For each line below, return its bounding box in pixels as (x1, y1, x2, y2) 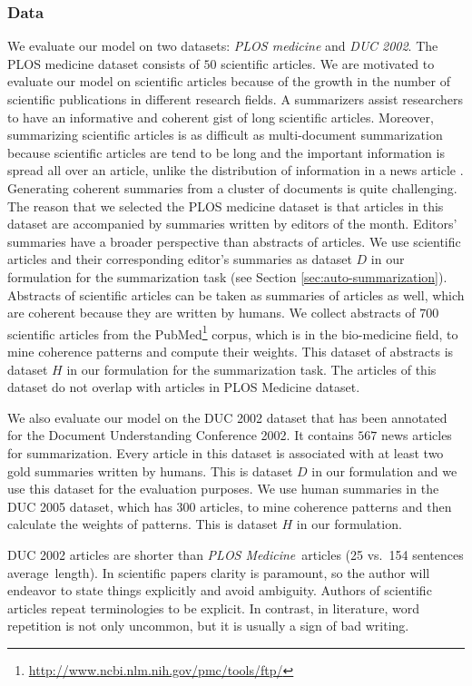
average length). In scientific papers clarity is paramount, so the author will (7, 563, 430, 582)
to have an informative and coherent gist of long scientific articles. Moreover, (7, 107, 434, 126)
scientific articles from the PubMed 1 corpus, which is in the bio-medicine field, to (7, 321, 458, 343)
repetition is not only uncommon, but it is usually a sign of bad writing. (7, 616, 409, 635)
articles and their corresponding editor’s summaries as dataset (7, 250, 352, 269)
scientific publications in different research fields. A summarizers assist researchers (7, 90, 463, 108)
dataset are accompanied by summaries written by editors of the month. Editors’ (7, 214, 457, 233)
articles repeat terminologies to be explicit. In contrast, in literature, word (7, 598, 419, 617)
